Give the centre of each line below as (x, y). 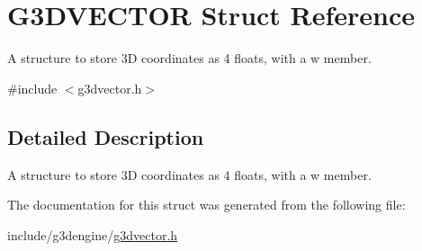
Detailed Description (106, 136)
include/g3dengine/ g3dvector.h (93, 234)
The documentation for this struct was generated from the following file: (207, 205)
